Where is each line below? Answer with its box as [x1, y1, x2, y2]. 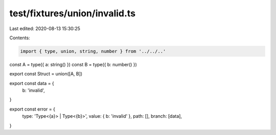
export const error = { [9, 106, 56, 112]
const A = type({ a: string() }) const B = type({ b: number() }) [9, 61, 137, 67]
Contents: [9, 35, 30, 41]
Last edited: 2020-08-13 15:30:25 [9, 25, 80, 32]
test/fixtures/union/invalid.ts [9, 8, 135, 19]
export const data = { [9, 80, 55, 86]
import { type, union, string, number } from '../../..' [20, 48, 166, 54]
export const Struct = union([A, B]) [9, 71, 83, 77]
